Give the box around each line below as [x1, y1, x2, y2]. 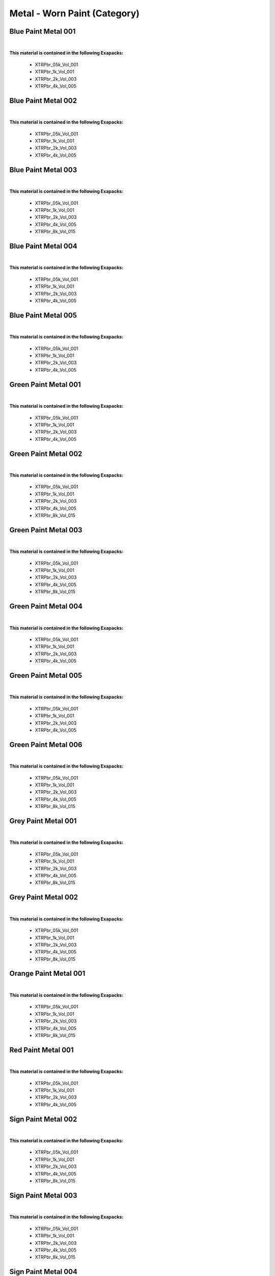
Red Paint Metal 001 [9, 1045, 74, 1054]
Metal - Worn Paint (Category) [9, 8, 140, 19]
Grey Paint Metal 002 [9, 893, 78, 902]
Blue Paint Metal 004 [9, 241, 77, 250]
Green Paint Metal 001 [9, 380, 81, 389]
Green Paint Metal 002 [9, 449, 82, 458]
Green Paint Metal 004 [9, 602, 83, 611]
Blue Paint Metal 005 [9, 311, 77, 320]
